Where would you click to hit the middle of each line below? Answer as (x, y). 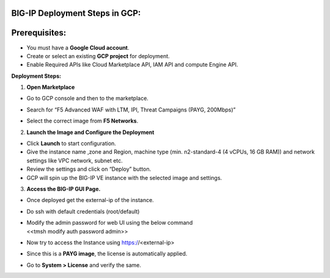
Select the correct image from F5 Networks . (82, 121)
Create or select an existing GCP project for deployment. (98, 56)
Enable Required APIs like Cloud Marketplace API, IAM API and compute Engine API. (132, 65)
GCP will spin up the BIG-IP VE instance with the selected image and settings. (124, 178)
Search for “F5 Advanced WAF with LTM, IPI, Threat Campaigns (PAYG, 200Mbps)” (131, 110)
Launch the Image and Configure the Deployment (90, 132)
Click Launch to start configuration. (71, 143)
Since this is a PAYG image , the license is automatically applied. (107, 254)
